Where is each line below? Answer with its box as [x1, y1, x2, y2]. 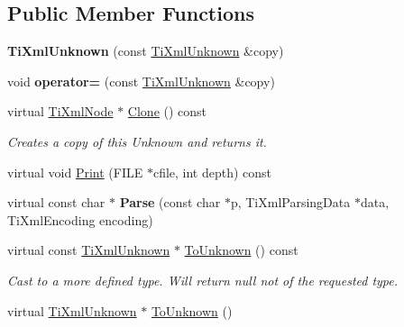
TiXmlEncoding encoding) [7, 210, 153, 229]
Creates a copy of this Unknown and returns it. [7, 132, 267, 150]
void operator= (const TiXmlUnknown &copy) [7, 71, 275, 90]
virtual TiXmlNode [7, 102, 114, 121]
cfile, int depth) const [152, 162, 272, 181]
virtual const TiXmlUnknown [7, 241, 170, 259]
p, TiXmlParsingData [230, 193, 351, 212]
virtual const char [7, 193, 106, 212]
